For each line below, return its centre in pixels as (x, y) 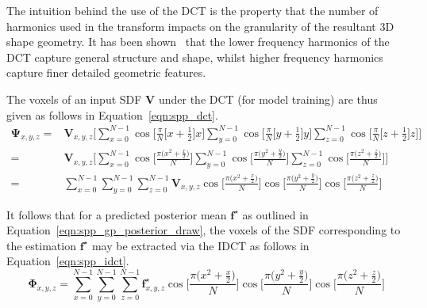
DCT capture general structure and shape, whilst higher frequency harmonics (195, 57)
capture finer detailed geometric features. (106, 72)
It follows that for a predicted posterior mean (117, 214)
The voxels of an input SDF (74, 99)
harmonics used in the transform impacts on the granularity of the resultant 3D (200, 26)
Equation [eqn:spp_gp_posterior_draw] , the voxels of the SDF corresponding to (204, 230)
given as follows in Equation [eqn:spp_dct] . (112, 114)
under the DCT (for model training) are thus (268, 99)
